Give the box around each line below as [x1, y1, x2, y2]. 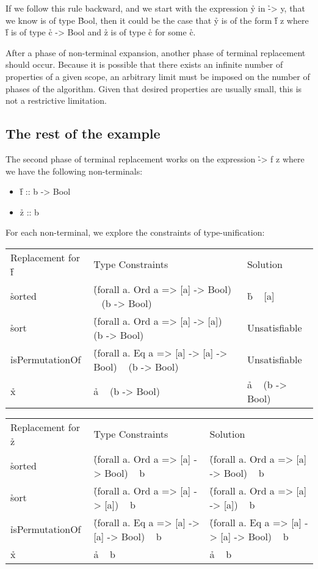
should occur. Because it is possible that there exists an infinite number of [5, 58, 283, 71]
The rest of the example [5, 124, 161, 143]
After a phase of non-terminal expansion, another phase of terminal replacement [5, 46, 306, 59]
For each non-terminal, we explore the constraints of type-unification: [5, 226, 265, 239]
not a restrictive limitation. [5, 94, 107, 107]
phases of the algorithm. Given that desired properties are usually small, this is [5, 82, 302, 95]
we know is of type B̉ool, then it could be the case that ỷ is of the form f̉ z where [5, 13, 309, 26]
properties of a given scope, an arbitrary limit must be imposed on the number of [5, 70, 310, 82]
